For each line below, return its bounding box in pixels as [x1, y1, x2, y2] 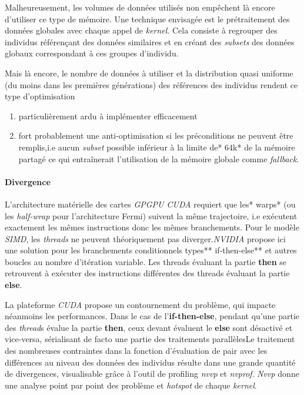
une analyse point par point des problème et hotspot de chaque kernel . [5, 379, 257, 391]
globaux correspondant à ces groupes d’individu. [5, 47, 179, 59]
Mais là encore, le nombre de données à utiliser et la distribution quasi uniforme [5, 66, 293, 79]
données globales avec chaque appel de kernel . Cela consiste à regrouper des [5, 24, 278, 36]
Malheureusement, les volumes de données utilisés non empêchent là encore [5, 1, 275, 13]
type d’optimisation [5, 90, 75, 102]
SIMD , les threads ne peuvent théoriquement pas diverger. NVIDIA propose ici [5, 232, 286, 245]
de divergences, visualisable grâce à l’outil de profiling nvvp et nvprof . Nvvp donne [5, 367, 299, 380]
